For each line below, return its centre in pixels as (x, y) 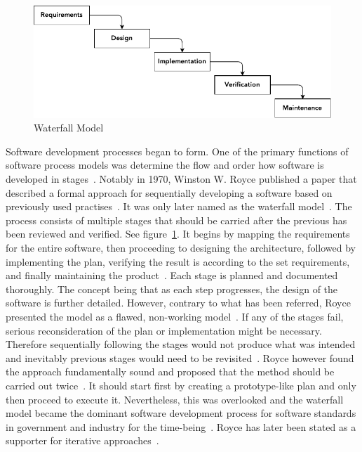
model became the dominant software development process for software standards (181, 413)
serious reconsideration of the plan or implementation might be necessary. (164, 330)
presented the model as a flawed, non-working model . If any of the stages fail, (175, 316)
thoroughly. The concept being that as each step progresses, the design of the (172, 289)
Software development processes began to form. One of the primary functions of (177, 151)
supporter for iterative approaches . (82, 440)
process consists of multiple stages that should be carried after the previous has (176, 220)
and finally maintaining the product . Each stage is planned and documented (172, 275)
